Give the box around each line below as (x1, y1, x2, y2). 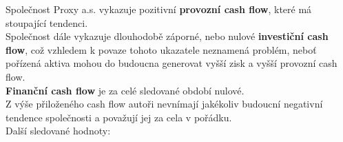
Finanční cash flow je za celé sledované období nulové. (6, 83, 245, 97)
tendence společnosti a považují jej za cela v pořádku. (6, 110, 232, 124)
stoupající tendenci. (6, 15, 88, 30)
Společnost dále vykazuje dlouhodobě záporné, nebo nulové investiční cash (6, 29, 329, 43)
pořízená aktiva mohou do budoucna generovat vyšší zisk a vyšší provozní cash (6, 56, 337, 70)
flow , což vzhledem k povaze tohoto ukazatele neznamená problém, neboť (6, 42, 317, 57)
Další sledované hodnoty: (6, 123, 111, 138)
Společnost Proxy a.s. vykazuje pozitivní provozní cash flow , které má (6, 2, 312, 16)
